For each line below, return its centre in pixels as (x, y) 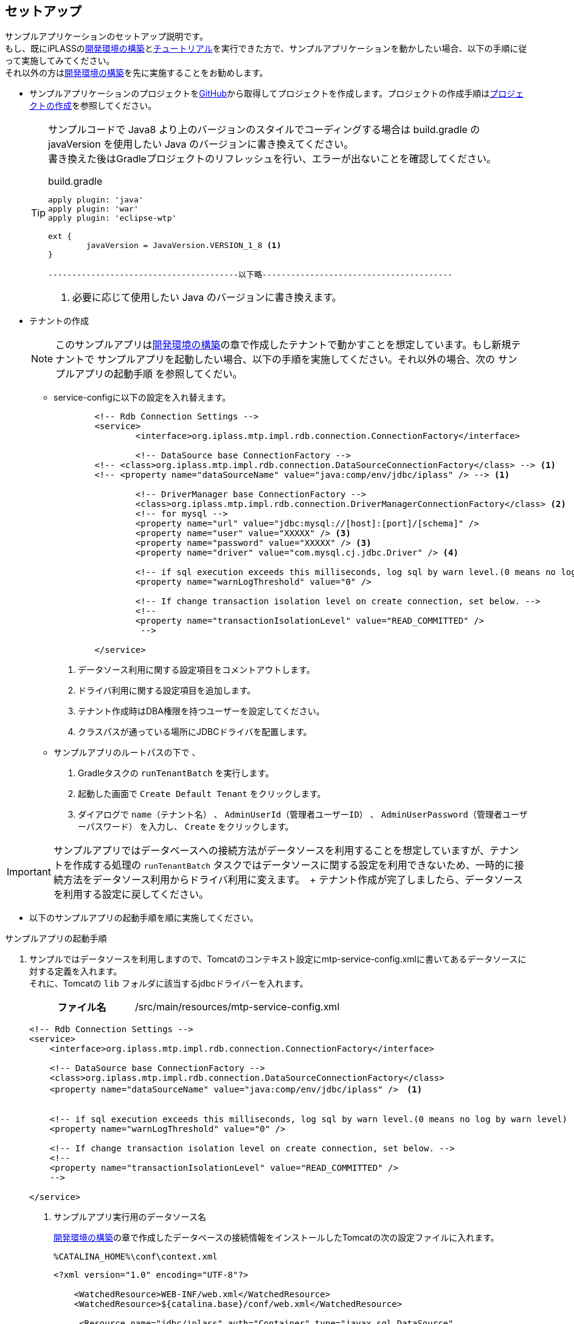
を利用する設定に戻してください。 (131, 895)
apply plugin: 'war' (93, 209)
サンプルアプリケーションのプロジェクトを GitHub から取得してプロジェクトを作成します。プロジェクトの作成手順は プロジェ (277, 94)
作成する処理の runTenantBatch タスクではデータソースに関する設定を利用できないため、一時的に (293, 865)
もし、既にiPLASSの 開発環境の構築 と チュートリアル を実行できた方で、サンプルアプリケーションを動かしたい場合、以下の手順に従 (266, 49)
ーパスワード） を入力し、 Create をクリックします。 (186, 827)
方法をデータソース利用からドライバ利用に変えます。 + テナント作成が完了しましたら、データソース (293, 880)
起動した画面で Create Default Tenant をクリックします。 (202, 794)
